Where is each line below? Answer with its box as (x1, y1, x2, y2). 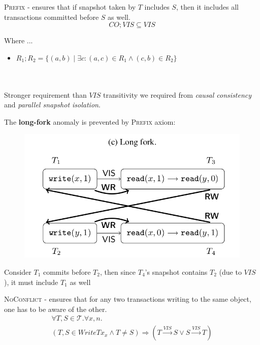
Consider (4, 266, 31, 277)
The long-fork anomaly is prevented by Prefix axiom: (4, 116, 176, 127)
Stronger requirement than (4, 89, 87, 100)
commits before (43, 266, 91, 277)
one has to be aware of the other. (4, 303, 107, 314)
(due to (219, 266, 242, 277)
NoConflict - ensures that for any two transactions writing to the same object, (4, 294, 251, 304)
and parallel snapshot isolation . (4, 99, 101, 110)
